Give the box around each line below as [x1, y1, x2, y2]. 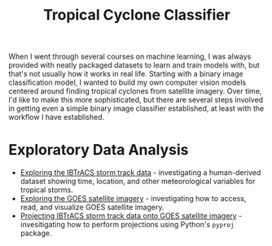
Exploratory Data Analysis [8, 141, 189, 160]
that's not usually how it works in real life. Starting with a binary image [8, 69, 243, 79]
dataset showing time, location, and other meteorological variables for [20, 177, 256, 187]
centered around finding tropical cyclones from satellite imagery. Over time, [8, 86, 262, 96]
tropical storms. [20, 185, 73, 195]
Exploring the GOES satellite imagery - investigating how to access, [20, 194, 247, 204]
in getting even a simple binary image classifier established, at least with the [8, 103, 265, 113]
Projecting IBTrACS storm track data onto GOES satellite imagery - [20, 211, 243, 221]
